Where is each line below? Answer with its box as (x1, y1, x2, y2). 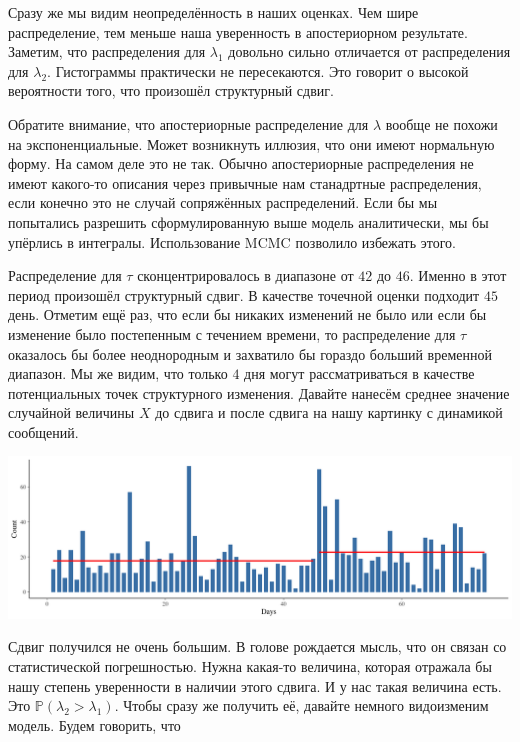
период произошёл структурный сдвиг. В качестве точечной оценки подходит (8, 284, 480, 305)
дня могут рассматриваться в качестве (244, 363, 475, 384)
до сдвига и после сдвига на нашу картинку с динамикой (155, 402, 503, 423)
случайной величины (8, 402, 135, 423)
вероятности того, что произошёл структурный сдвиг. (8, 80, 334, 101)
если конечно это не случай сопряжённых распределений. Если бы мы (8, 192, 438, 213)
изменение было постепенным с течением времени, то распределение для (8, 323, 456, 344)
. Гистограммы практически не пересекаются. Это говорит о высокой (47, 60, 469, 81)
